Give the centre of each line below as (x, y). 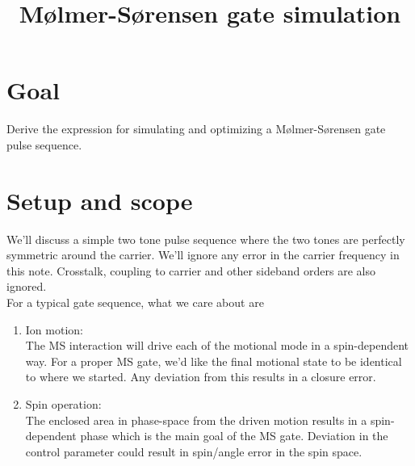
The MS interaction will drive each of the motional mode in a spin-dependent (217, 345)
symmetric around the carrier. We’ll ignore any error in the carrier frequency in (203, 255)
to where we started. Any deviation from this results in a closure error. (201, 377)
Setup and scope (100, 200)
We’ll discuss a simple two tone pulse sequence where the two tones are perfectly (206, 239)
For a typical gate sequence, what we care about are (135, 302)
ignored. (27, 286)
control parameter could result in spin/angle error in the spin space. (194, 451)
